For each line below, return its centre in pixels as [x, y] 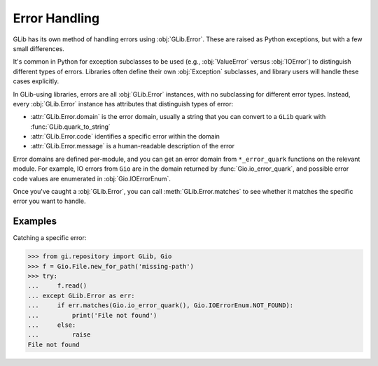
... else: [52, 325]
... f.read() [57, 286]
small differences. [38, 48]
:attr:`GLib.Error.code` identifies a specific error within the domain [125, 136]
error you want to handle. [49, 201]
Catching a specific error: [50, 238]
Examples [35, 221]
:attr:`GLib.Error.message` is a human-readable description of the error [132, 146]
